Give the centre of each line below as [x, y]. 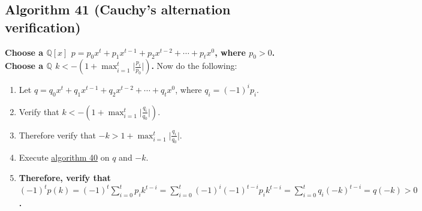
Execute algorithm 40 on [64, 157]
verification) [43, 27]
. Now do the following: [194, 66]
